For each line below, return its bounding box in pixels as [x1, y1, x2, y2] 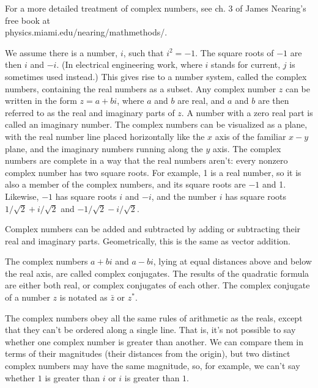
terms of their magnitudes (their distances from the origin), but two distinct [5, 347, 290, 360]
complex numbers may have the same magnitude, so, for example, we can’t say [5, 359, 300, 372]
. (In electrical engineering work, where [56, 58, 202, 71]
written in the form [5, 94, 77, 107]
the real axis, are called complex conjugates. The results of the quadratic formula [5, 266, 309, 279]
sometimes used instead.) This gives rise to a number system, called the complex [5, 70, 307, 82]
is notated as [59, 291, 108, 304]
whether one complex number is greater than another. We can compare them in [5, 335, 303, 348]
